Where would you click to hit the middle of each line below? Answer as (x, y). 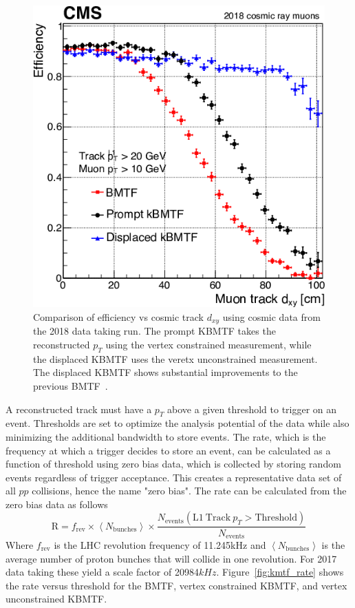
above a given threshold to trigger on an (252, 409)
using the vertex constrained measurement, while (208, 344)
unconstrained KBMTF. (56, 599)
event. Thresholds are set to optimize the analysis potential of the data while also (177, 423)
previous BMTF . (71, 385)
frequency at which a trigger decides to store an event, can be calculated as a (168, 450)
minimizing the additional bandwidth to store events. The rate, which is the (166, 436)
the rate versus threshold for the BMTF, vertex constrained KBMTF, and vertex (176, 585)
